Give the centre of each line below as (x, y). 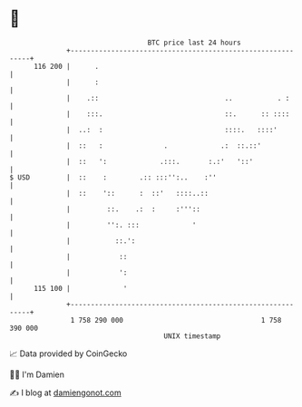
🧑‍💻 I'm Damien (37, 374)
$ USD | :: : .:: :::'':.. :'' (113, 177)
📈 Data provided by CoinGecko (68, 354)
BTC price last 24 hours (195, 43)
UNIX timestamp (192, 336)
